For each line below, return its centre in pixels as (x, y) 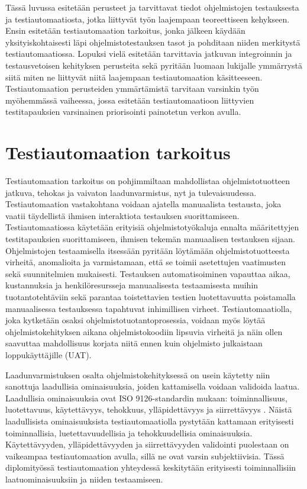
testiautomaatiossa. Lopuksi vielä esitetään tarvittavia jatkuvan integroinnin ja (149, 54)
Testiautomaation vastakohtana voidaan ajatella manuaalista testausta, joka (143, 204)
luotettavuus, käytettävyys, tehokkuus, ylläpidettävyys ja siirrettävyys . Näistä (149, 409)
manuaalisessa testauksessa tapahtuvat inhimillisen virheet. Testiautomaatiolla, (149, 308)
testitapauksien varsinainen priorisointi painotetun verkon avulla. (123, 112)
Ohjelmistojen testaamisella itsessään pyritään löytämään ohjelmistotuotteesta (148, 250)
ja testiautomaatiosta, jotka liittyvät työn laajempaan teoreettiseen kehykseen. (148, 19)
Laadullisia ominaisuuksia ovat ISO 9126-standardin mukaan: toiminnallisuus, (146, 398)
